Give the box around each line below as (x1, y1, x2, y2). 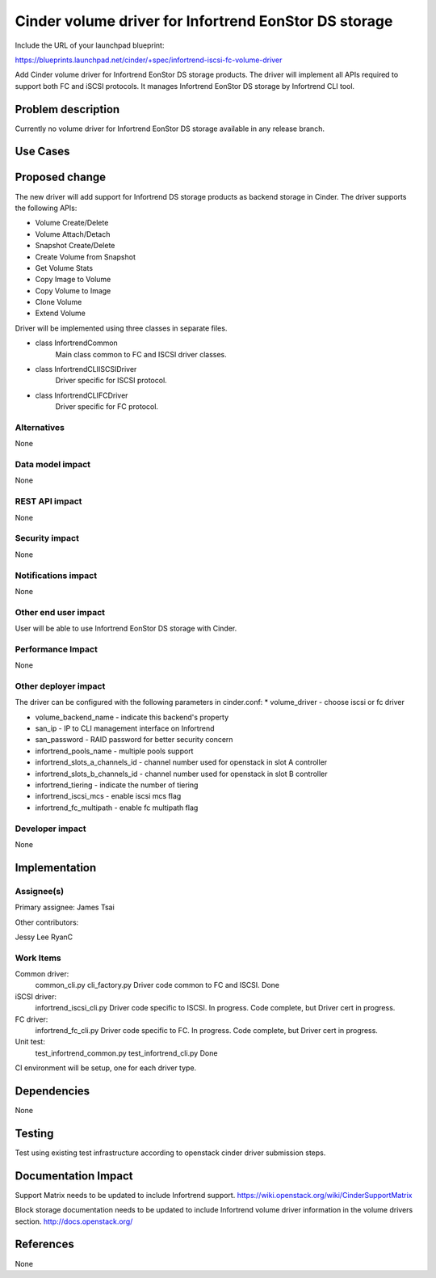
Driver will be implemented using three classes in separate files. (15, 323, 228, 333)
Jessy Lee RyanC (15, 932, 73, 942)
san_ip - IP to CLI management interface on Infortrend (35, 723, 215, 733)
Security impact (15, 533, 80, 544)
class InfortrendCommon (35, 338, 119, 348)
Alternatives (15, 421, 65, 432)
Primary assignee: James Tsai (15, 902, 115, 913)
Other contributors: (15, 917, 79, 927)
